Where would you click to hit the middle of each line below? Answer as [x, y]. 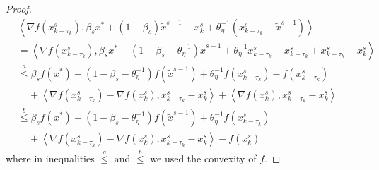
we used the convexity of [203, 158]
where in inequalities [50, 158]
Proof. [19, 8]
